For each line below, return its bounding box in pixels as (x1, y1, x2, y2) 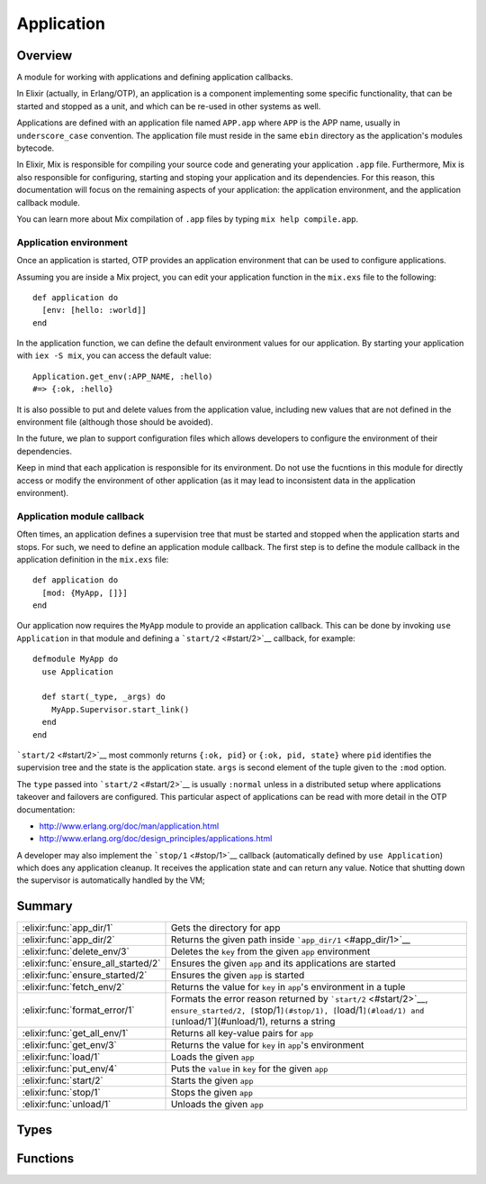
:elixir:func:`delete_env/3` (22, 945, 130, 958)
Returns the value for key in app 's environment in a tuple (170, 981, 406, 994)
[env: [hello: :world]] (41, 305, 148, 316)
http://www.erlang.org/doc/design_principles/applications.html (39, 833, 273, 844)
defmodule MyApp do (32, 654, 119, 665)
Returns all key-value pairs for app (170, 1027, 314, 1040)
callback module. (16, 197, 81, 207)
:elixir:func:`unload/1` (22, 1098, 112, 1111)
